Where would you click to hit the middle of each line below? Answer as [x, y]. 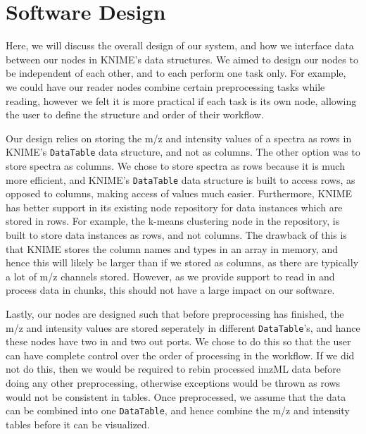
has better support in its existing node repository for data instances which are [174, 207]
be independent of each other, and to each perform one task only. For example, [176, 73]
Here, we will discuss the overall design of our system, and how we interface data [180, 45]
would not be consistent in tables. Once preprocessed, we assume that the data [176, 396]
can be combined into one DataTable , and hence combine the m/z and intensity [178, 410]
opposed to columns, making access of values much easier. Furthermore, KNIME [179, 193]
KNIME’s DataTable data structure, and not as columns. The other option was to [183, 152]
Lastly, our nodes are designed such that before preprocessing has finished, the [175, 313]
